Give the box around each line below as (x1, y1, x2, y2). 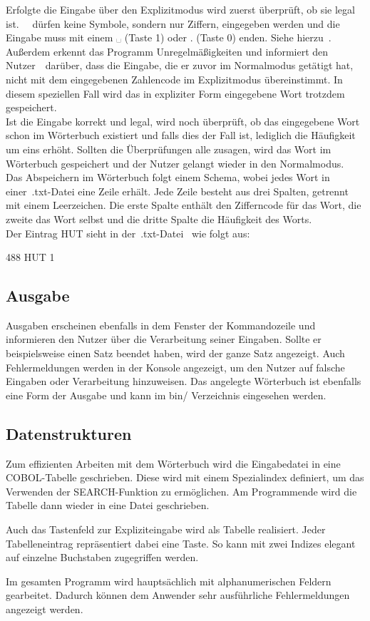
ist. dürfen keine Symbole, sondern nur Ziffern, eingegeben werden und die (6, 16, 340, 31)
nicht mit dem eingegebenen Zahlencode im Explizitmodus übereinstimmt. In (6, 71, 343, 86)
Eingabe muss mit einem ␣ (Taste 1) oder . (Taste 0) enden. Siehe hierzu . (6, 30, 332, 45)
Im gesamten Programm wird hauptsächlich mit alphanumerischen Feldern (6, 573, 332, 588)
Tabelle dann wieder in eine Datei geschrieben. (6, 498, 210, 513)
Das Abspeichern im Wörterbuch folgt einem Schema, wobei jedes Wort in (6, 170, 330, 185)
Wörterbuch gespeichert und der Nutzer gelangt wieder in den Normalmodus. (6, 155, 344, 170)
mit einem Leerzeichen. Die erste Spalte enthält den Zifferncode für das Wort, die (6, 197, 361, 212)
